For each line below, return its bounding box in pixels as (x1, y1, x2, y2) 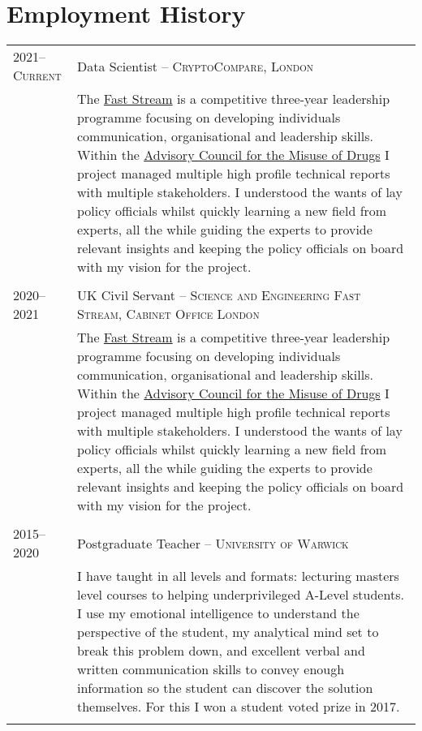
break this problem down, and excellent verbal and (76, 641, 365, 660)
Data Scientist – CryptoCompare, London (76, 56, 313, 75)
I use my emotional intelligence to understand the (76, 604, 360, 623)
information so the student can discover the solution (76, 678, 373, 698)
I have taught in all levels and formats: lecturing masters (76, 566, 399, 586)
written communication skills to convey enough (76, 660, 345, 679)
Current (13, 66, 62, 85)
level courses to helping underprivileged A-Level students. (76, 585, 404, 604)
